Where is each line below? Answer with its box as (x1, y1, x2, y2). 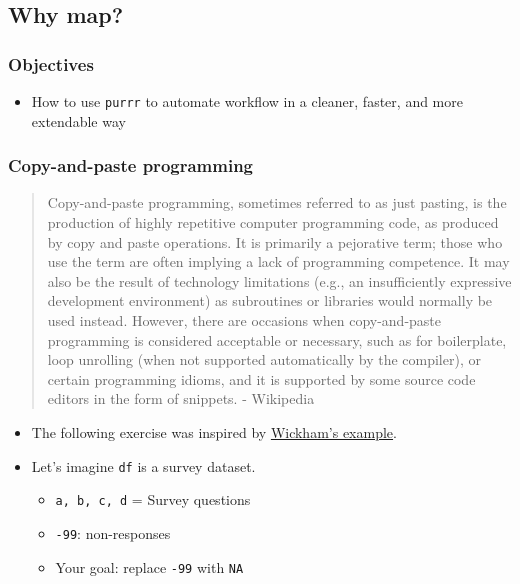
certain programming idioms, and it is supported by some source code (47, 368, 476, 389)
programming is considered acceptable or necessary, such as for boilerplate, (47, 329, 507, 350)
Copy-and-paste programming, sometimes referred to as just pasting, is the (47, 192, 507, 213)
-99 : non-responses (55, 522, 171, 543)
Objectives (8, 51, 94, 76)
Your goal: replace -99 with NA (55, 556, 244, 577)
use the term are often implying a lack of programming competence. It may (47, 251, 510, 272)
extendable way (31, 110, 126, 131)
